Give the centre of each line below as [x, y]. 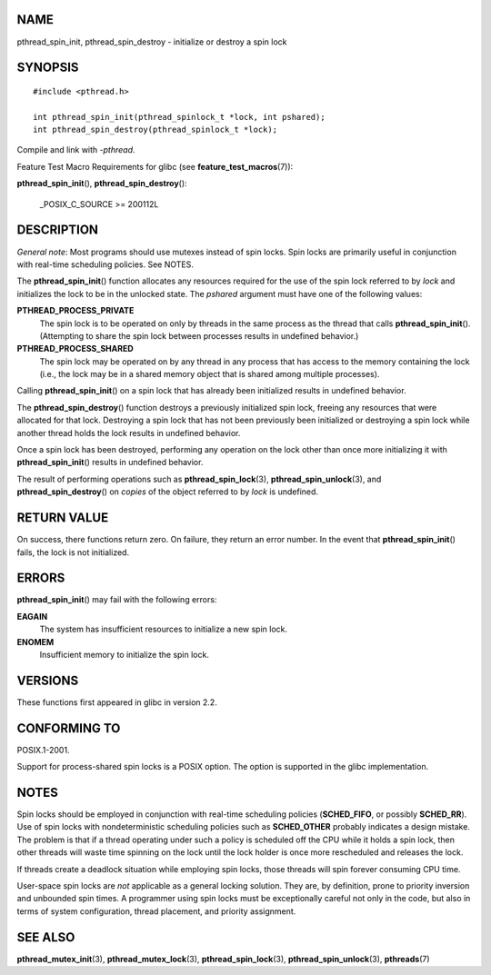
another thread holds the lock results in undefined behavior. [129, 433]
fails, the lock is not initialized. [73, 552]
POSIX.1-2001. [43, 750]
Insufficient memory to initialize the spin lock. [124, 654]
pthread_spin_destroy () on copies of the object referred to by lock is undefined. [167, 492]
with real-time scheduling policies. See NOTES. [105, 264]
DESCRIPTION [58, 230]
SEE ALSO [46, 937]
